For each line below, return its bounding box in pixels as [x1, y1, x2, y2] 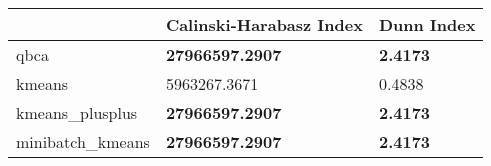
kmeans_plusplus [16, 101, 138, 124]
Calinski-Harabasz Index [165, 13, 363, 36]
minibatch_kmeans [16, 130, 150, 153]
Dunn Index [378, 13, 476, 36]
